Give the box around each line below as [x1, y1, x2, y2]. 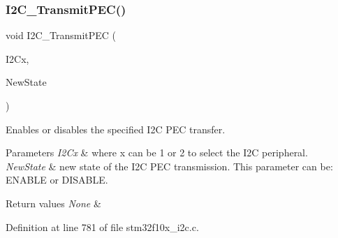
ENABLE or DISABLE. [6, 172, 108, 187]
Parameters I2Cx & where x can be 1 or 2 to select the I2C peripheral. [6, 145, 308, 160]
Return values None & [6, 195, 101, 210]
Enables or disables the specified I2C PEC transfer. [6, 121, 226, 136]
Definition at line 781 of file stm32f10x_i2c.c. [6, 219, 199, 234]
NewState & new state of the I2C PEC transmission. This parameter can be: [6, 158, 333, 173]
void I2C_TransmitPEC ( [6, 28, 117, 43]
